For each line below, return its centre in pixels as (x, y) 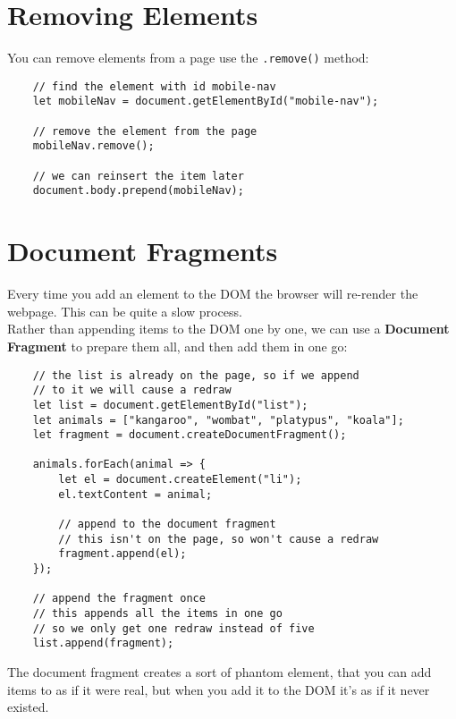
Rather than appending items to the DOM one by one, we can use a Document (228, 329)
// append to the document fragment (167, 524)
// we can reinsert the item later (138, 176)
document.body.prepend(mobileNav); (138, 191)
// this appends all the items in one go (157, 614)
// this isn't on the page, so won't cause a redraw (219, 539)
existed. (28, 707)
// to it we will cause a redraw (132, 390)
